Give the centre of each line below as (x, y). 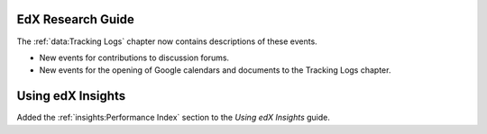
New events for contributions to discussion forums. (134, 58)
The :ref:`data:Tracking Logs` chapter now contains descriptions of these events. (167, 41)
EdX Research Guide (75, 19)
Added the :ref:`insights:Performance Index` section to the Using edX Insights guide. (174, 118)
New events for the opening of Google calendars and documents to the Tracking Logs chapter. (215, 70)
